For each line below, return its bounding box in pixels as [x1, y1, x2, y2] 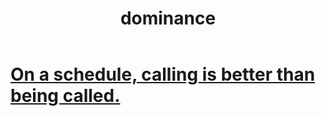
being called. [10, 85, 121, 107]
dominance [119, 7, 217, 30]
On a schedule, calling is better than [10, 63, 316, 86]
